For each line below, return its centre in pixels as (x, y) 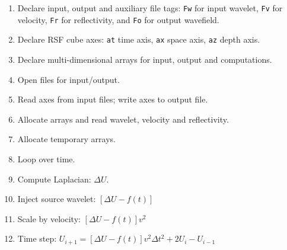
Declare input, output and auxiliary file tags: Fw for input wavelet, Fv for (150, 8)
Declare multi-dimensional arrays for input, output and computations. (145, 59)
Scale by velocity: (49, 218)
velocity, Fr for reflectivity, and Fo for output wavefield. (118, 19)
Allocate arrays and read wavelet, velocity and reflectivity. (123, 119)
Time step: (37, 238)
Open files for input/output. (68, 79)
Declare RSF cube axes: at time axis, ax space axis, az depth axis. (139, 39)
